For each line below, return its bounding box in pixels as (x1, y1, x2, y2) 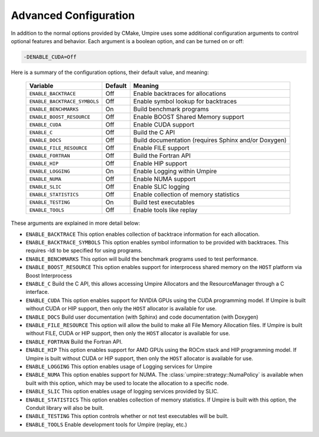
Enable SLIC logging (133, 183, 190, 191)
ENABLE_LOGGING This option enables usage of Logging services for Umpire (25, 362, 213, 370)
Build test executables (133, 198, 195, 206)
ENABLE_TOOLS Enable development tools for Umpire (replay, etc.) (25, 420, 187, 428)
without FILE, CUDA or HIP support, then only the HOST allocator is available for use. (25, 330, 230, 337)
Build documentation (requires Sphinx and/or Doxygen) (133, 136, 287, 144)
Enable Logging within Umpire (133, 167, 217, 176)
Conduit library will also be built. (25, 404, 105, 411)
